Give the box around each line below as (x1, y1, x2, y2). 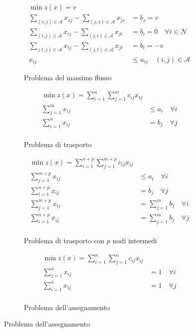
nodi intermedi (112, 235, 157, 246)
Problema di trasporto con (24, 235, 104, 246)
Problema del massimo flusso (24, 72, 112, 83)
